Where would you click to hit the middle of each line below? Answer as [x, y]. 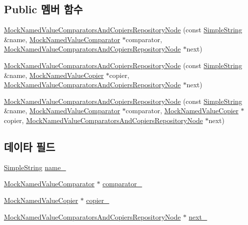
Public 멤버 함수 [43, 9]
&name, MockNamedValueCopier [54, 75]
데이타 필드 [30, 146]
